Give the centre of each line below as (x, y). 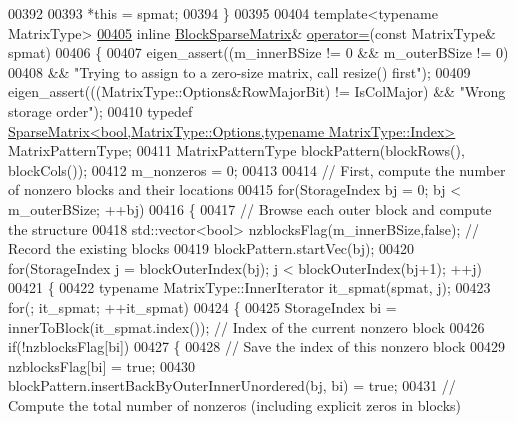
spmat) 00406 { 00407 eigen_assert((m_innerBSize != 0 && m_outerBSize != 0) (258, 52)
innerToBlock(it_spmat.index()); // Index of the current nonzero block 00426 (246, 326)
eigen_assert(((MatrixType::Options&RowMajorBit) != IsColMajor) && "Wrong (257, 91)
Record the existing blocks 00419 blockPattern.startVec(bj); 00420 (211, 248)
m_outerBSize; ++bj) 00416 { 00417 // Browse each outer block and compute (250, 208)
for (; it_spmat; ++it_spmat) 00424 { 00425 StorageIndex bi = (202, 306)
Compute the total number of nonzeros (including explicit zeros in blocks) (235, 404)
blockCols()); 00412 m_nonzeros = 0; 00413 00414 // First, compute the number (257, 169)
